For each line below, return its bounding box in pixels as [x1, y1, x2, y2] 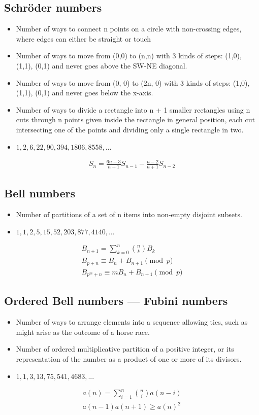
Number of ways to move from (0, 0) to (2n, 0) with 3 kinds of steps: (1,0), [16, 77, 250, 88]
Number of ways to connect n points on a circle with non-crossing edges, [16, 23, 242, 34]
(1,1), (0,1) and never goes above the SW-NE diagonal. [16, 60, 187, 71]
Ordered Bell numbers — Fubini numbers [4, 293, 228, 308]
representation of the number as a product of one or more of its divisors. [16, 354, 242, 364]
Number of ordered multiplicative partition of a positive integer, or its [16, 343, 234, 354]
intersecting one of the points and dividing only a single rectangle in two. [16, 124, 244, 134]
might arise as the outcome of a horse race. [16, 326, 150, 337]
